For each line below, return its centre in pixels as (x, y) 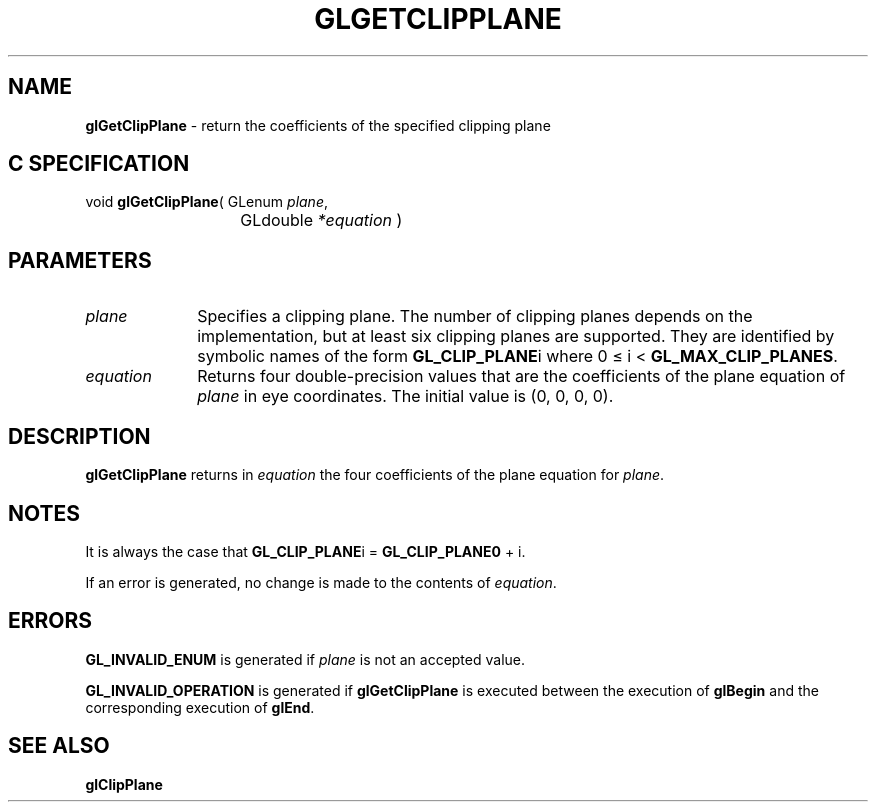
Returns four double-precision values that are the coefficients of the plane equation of (521, 376)
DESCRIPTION (79, 436)
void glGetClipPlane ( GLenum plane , (206, 202)
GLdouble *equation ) (321, 220)
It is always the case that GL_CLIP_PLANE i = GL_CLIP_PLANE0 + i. (305, 551)
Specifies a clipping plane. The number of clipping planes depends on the (475, 316)
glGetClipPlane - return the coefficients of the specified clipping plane (318, 125)
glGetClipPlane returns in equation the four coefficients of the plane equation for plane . (375, 475)
